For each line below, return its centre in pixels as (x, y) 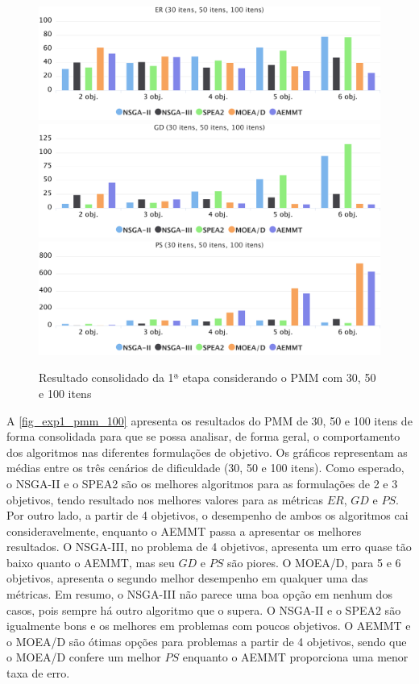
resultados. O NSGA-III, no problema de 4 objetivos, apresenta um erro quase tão (209, 547)
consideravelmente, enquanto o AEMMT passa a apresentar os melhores (184, 531)
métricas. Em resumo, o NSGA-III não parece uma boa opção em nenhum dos (199, 594)
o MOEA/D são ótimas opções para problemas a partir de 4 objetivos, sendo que (207, 641)
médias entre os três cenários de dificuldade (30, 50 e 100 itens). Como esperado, (205, 468)
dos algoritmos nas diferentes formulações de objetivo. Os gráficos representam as (207, 452)
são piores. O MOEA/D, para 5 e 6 (314, 562)
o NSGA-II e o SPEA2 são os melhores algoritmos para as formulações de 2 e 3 (202, 483)
